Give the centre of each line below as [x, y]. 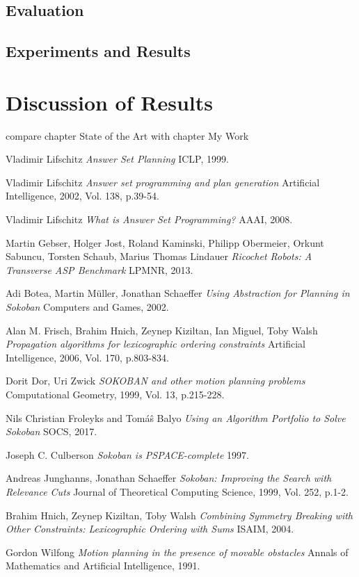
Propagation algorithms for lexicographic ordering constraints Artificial [155, 344]
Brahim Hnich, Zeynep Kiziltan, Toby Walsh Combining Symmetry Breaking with [179, 515]
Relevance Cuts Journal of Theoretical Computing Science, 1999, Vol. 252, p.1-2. [177, 491]
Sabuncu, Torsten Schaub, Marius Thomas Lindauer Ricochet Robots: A [159, 256]
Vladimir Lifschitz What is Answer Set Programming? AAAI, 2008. [149, 219]
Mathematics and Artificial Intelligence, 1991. [103, 566]
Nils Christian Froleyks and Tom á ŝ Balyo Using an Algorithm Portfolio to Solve [176, 417]
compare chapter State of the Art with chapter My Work [127, 135]
